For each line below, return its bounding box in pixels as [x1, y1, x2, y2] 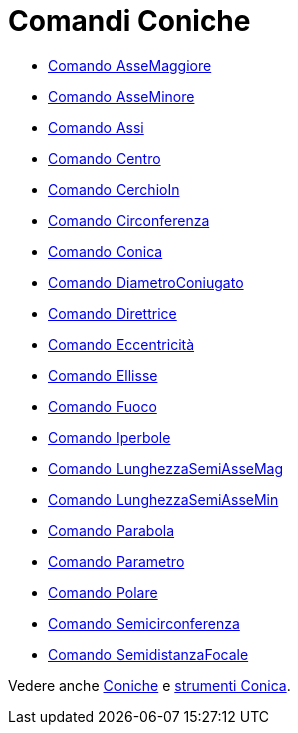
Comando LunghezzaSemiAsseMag [48, 459, 284, 477]
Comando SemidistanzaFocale [48, 645, 249, 663]
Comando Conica [48, 242, 163, 260]
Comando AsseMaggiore [48, 56, 212, 74]
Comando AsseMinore [48, 87, 195, 105]
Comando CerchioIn [48, 180, 180, 198]
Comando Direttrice [48, 304, 177, 322]
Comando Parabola [48, 521, 175, 539]
